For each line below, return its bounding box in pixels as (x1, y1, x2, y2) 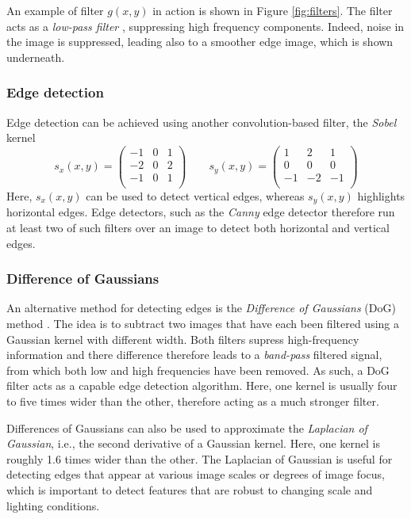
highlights (357, 187, 405, 204)
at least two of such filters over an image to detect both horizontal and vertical (6, 219, 390, 236)
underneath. (6, 48, 65, 65)
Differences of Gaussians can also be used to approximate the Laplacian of (6, 419, 367, 436)
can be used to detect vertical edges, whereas (86, 187, 305, 204)
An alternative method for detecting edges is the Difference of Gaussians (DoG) (6, 300, 396, 316)
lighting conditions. (6, 497, 100, 513)
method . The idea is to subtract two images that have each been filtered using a (6, 315, 399, 332)
